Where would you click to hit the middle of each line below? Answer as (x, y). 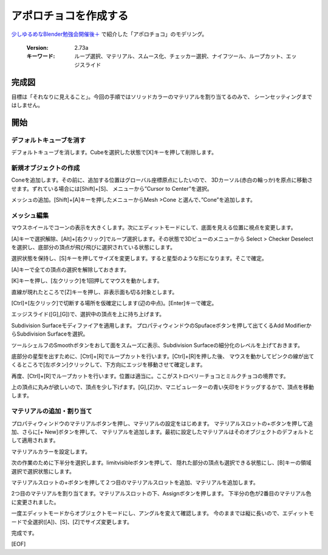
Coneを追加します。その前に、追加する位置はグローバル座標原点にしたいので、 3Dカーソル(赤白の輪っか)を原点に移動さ (162, 180)
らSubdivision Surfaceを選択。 (50, 334)
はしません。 (27, 105)
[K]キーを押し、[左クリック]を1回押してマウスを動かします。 (87, 281)
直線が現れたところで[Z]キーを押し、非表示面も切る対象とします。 (94, 292)
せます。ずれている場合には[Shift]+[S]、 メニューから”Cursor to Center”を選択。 (112, 188)
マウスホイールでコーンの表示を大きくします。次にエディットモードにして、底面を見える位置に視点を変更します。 (154, 227)
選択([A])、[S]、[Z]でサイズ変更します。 (83, 522)
